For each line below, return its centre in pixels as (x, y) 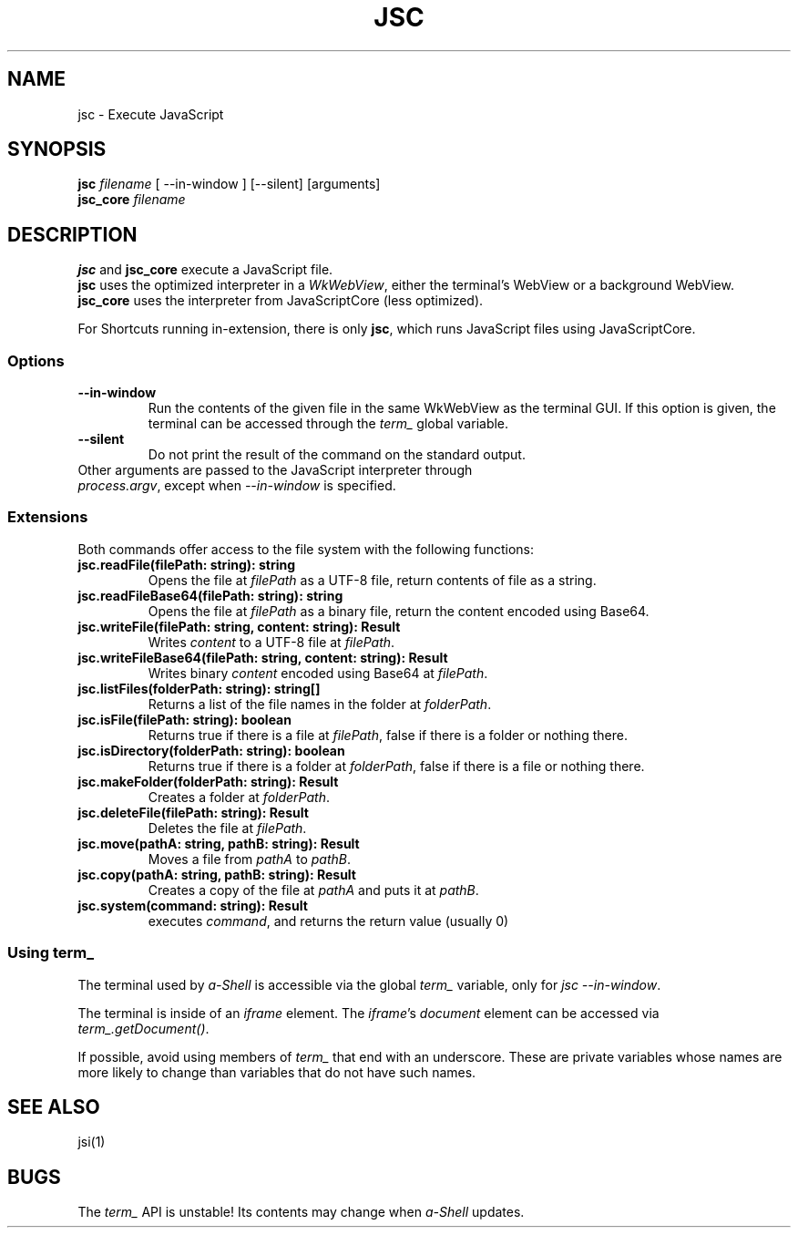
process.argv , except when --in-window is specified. (237, 486)
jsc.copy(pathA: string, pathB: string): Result (217, 874)
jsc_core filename (132, 200)
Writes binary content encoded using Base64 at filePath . (318, 673)
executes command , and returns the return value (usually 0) (328, 921)
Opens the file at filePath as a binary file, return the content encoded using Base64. (399, 611)
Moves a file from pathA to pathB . (250, 859)
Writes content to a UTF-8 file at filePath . (271, 642)
